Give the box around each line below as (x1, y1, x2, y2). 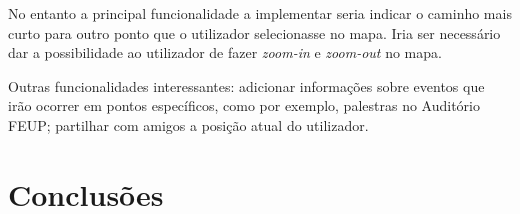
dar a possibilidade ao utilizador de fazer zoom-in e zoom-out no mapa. (8, 42, 442, 63)
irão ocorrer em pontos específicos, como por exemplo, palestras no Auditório (8, 95, 480, 116)
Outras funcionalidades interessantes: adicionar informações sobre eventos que (8, 75, 485, 96)
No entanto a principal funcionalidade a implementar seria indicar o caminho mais (8, 3, 512, 23)
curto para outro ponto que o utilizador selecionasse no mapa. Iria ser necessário (8, 22, 501, 43)
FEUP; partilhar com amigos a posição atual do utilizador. (8, 114, 369, 135)
